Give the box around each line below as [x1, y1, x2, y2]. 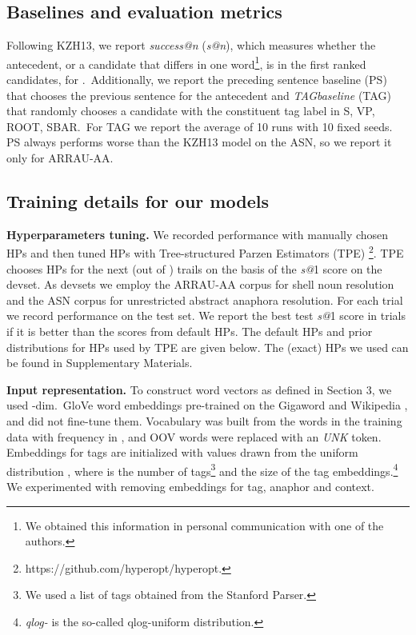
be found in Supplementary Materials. [6, 354, 193, 371]
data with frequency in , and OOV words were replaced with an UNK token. [6, 428, 382, 445]
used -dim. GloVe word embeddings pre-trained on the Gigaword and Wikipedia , [6, 397, 408, 413]
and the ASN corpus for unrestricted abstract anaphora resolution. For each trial [6, 291, 403, 308]
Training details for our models [6, 189, 269, 213]
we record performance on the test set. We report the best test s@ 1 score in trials [6, 307, 406, 324]
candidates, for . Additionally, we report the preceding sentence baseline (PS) [6, 71, 387, 88]
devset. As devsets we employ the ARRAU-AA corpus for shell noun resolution [6, 276, 394, 293]
